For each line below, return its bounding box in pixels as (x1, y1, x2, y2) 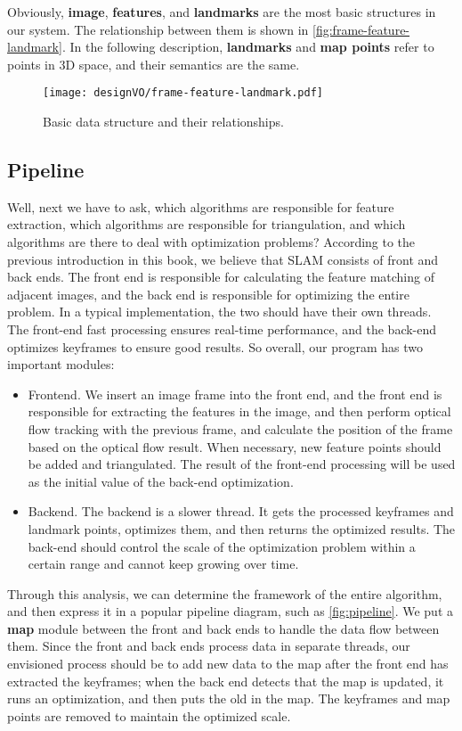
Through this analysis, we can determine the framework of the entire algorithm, (7, 584, 442, 603)
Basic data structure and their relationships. (43, 112, 284, 131)
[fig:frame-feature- (312, 20, 410, 38)
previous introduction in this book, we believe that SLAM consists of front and (7, 250, 439, 268)
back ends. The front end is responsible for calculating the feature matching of (7, 267, 434, 286)
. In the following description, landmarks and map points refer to (61, 37, 434, 56)
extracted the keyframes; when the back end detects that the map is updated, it (7, 671, 444, 690)
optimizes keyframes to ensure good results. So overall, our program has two (7, 337, 423, 356)
